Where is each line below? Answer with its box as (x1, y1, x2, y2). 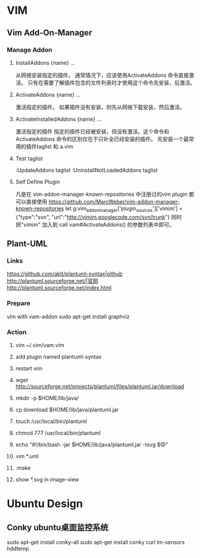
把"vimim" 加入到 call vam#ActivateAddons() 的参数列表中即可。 (15, 220, 175, 228)
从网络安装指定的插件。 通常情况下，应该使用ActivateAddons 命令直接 (15, 71, 189, 79)
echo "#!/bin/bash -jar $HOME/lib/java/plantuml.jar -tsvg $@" (15, 441, 168, 448)
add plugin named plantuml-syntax (15, 353, 102, 360)
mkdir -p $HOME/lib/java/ (15, 394, 79, 401)
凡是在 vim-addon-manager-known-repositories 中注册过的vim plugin (15, 190, 188, 198)
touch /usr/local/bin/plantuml (15, 417, 87, 425)
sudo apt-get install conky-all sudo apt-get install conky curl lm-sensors (7, 538, 185, 545)
